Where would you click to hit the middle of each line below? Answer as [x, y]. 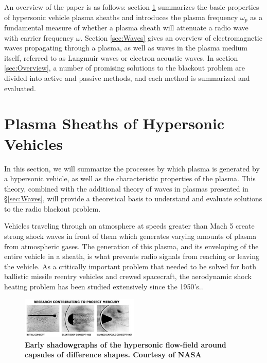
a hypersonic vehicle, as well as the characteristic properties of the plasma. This [130, 178]
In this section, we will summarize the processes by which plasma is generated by [132, 168]
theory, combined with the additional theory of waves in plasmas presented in [126, 188]
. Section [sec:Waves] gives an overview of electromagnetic [171, 37]
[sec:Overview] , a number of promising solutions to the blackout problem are [124, 68]
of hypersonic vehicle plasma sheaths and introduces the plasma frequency [121, 17]
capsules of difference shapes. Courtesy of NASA [113, 355]
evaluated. [20, 88]
